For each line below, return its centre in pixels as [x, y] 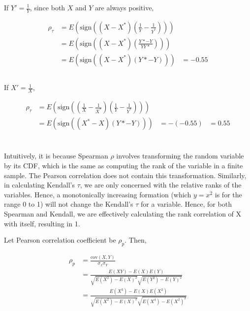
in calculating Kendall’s [39, 185]
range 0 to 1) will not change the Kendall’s [69, 204]
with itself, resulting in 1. [42, 223]
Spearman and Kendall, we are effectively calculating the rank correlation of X [123, 213]
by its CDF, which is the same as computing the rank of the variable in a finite [124, 165]
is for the [228, 194]
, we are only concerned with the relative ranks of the [161, 185]
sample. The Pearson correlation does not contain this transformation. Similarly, [125, 175]
